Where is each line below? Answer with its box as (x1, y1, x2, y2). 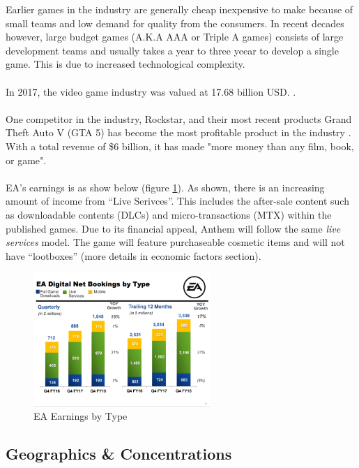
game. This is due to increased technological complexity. (6, 57, 245, 71)
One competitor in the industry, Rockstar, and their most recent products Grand (6, 111, 352, 126)
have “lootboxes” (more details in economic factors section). (6, 248, 261, 263)
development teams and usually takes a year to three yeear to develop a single (6, 43, 339, 57)
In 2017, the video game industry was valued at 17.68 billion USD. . (6, 84, 296, 98)
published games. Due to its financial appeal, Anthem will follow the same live (6, 221, 341, 235)
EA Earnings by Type (33, 409, 128, 423)
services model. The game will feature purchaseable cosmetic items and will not (6, 235, 345, 249)
